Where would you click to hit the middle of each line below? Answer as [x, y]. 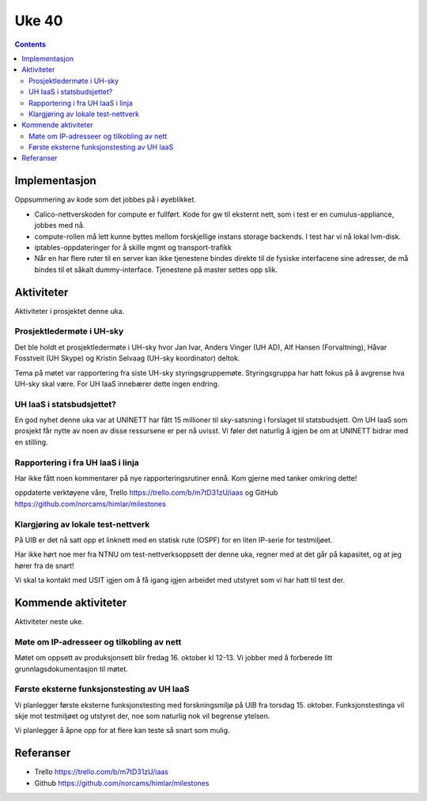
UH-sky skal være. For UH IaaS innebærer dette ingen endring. [117, 383]
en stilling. [31, 442]
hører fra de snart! [44, 565]
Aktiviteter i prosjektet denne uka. [70, 311]
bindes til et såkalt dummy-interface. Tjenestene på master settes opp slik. [156, 270]
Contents [30, 44]
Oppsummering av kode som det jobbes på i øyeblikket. [106, 200]
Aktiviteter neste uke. [49, 622]
